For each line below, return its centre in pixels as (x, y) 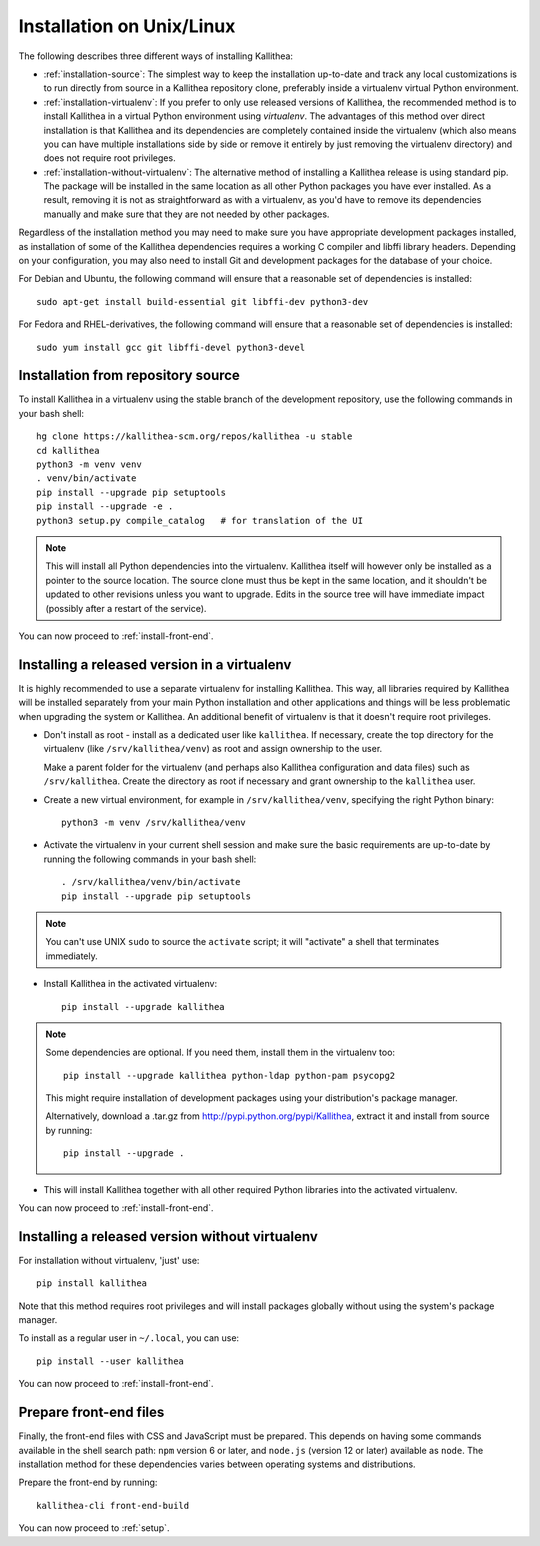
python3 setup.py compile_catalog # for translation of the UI (200, 520)
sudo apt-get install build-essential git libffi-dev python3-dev (202, 301)
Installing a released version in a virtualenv (155, 664)
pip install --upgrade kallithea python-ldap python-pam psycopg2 (229, 1075)
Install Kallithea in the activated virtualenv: (130, 984)
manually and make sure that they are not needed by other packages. (186, 214)
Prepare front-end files (91, 1412)
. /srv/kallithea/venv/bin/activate (151, 882)
